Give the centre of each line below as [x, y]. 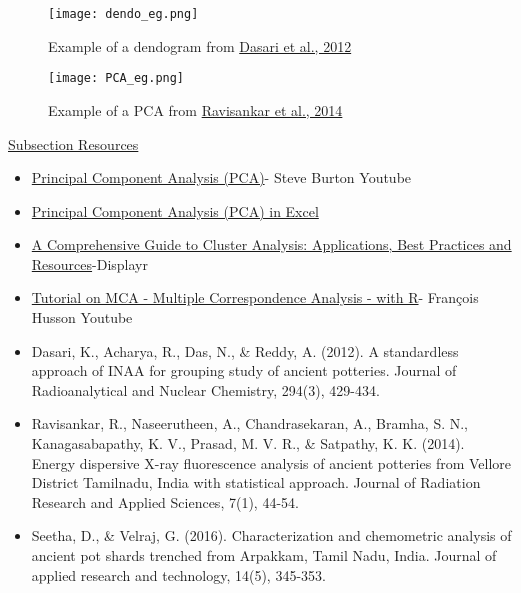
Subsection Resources [73, 143]
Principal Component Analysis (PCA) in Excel [175, 210]
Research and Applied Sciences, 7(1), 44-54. [165, 501]
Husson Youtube [82, 317]
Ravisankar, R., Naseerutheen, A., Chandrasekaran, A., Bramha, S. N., [250, 423]
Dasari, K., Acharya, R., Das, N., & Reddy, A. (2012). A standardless [245, 350]
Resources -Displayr [89, 263]
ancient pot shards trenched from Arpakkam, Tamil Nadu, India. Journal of [264, 555]
